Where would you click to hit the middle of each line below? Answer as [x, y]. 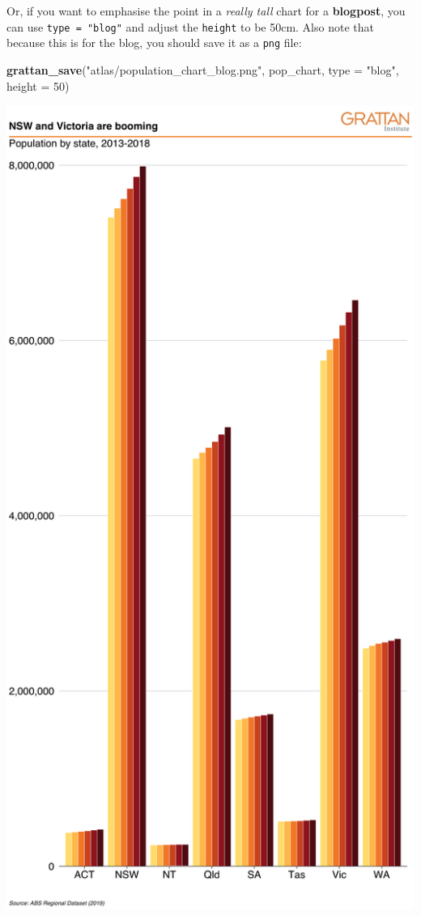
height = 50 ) [38, 85]
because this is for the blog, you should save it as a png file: [154, 43]
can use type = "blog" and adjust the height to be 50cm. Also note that [190, 26]
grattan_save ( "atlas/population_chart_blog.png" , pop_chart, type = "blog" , [203, 69]
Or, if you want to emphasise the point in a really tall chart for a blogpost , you [206, 11]
